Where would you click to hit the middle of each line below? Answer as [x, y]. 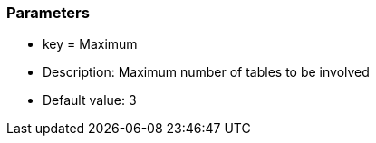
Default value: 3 [90, 100]
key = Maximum [90, 44]
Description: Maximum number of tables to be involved [206, 72]
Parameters [48, 13]
